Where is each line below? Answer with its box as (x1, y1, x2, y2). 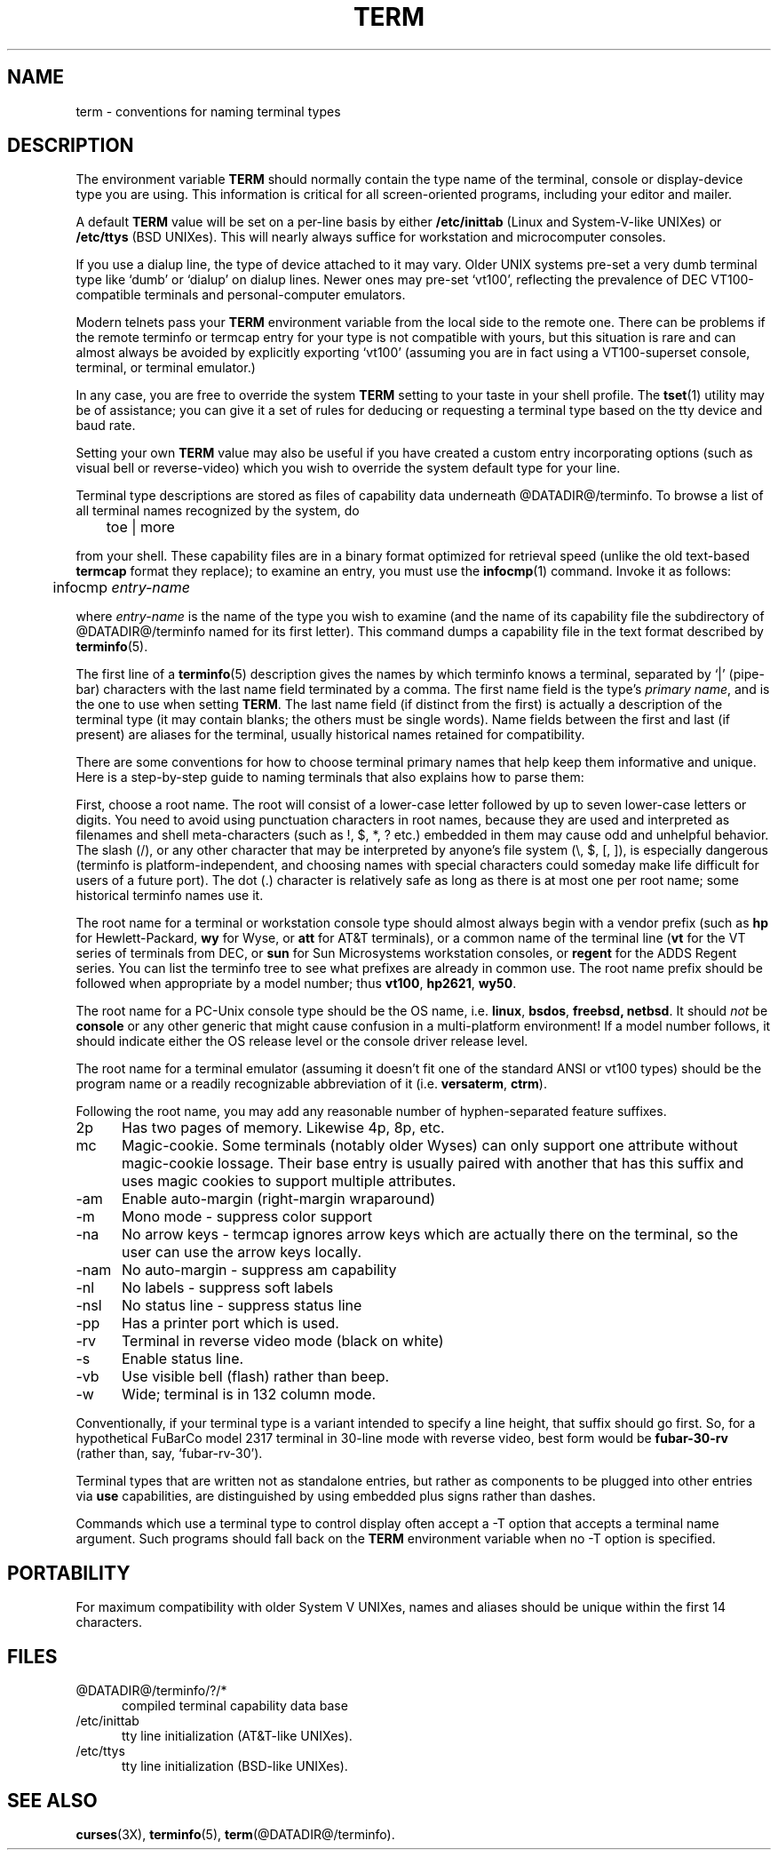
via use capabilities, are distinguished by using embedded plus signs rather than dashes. (75, 1488, 596, 1504)
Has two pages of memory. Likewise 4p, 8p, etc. (121, 1119, 445, 1137)
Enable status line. (121, 1350, 244, 1368)
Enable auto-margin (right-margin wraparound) (121, 1190, 436, 1208)
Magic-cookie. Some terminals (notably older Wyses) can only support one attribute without (121, 1136, 738, 1155)
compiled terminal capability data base (122, 1698, 348, 1714)
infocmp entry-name (52, 578, 190, 597)
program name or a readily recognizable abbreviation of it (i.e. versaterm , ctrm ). (75, 1076, 547, 1092)
